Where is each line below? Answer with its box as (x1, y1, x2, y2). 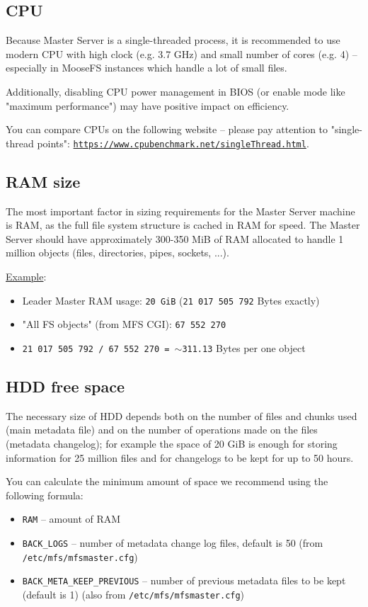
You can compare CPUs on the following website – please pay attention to (6, 122, 328, 137)
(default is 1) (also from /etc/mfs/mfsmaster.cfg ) (22, 586, 245, 601)
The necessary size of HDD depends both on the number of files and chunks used (6, 408, 357, 423)
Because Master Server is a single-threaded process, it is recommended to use (6, 33, 340, 47)
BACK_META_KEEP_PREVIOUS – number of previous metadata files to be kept (22, 573, 346, 588)
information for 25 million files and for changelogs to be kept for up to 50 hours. (6, 450, 354, 465)
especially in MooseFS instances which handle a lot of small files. (6, 60, 287, 75)
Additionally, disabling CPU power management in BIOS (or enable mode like (6, 84, 345, 98)
